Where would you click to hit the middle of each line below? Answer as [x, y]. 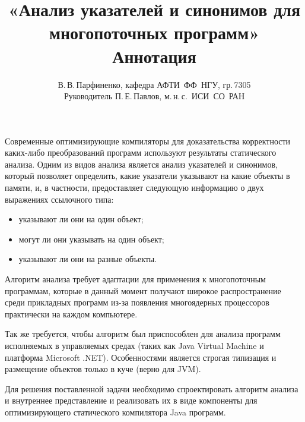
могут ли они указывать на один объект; [91, 239]
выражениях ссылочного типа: [59, 199]
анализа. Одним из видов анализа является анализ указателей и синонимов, [141, 164]
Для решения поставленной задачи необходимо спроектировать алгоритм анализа [152, 388]
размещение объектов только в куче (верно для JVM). [103, 369]
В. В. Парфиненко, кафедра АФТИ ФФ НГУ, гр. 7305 [154, 84]
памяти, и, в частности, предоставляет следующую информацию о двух [134, 188]
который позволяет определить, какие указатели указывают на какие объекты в [147, 176]
